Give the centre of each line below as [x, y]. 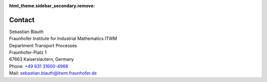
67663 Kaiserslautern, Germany [42, 59]
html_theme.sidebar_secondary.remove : [52, 6]
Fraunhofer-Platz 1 [28, 52]
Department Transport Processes [43, 45]
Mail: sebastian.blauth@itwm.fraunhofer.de [53, 73]
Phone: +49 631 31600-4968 [39, 66]
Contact [22, 20]
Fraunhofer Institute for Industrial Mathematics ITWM [63, 39]
